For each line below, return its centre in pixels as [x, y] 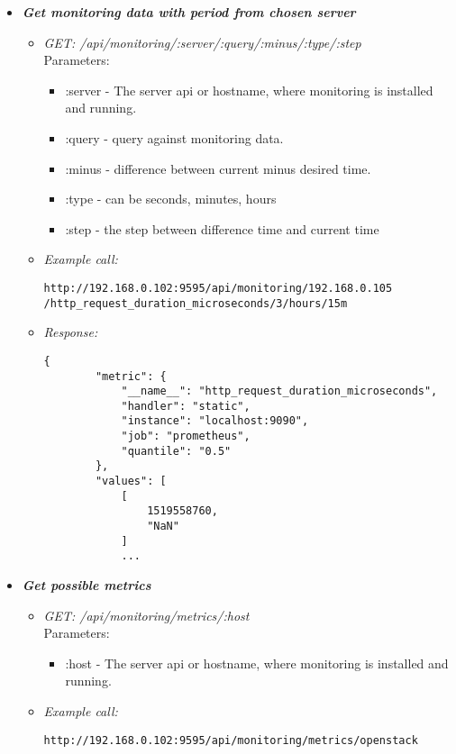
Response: [71, 332]
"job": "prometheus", [186, 436]
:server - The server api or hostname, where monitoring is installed [249, 90]
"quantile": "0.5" [176, 451]
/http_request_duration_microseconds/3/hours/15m [196, 303]
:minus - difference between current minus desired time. [218, 168]
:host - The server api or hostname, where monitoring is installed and [257, 663]
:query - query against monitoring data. [174, 137]
